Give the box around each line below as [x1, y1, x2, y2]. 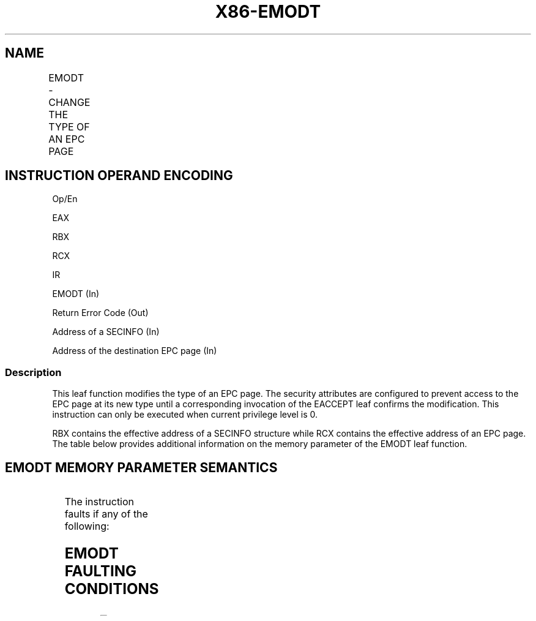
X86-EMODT [215, 1, 321, 22]
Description [5, 366, 62, 378]
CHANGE [48, 96, 91, 108]
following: [64, 520, 110, 533]
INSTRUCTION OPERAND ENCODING [5, 168, 233, 184]
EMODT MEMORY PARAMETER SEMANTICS [5, 459, 278, 475]
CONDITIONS [64, 579, 159, 598]
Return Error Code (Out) [52, 307, 149, 318]
